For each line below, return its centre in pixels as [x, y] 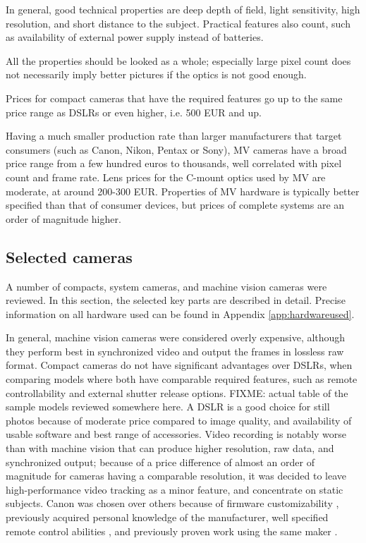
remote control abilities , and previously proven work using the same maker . [172, 531]
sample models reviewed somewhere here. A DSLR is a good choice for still [168, 407]
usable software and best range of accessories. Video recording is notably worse [176, 434]
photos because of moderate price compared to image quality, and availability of [179, 420]
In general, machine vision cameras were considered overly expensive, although [176, 337]
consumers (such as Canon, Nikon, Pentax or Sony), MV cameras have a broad [176, 149]
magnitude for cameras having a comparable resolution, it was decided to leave [176, 476]
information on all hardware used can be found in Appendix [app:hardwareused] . [180, 313]
